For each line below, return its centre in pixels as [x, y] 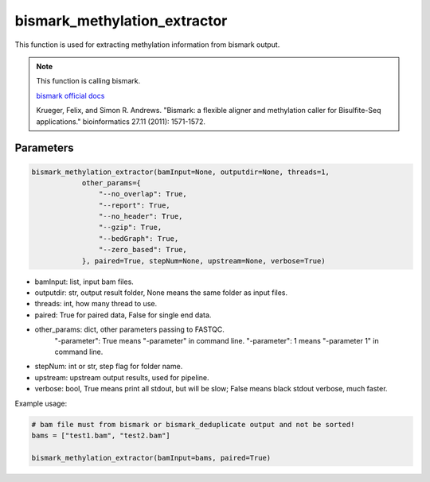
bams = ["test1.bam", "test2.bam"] [101, 435]
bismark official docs [70, 95]
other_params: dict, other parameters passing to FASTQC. [129, 329]
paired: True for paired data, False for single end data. [123, 315]
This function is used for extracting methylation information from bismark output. [147, 45]
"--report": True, [134, 205]
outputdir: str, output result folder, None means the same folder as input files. [161, 293]
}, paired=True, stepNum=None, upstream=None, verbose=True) [203, 261]
